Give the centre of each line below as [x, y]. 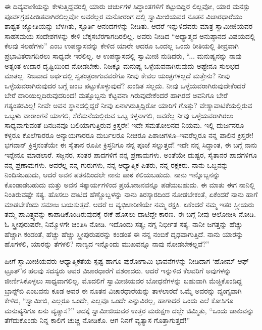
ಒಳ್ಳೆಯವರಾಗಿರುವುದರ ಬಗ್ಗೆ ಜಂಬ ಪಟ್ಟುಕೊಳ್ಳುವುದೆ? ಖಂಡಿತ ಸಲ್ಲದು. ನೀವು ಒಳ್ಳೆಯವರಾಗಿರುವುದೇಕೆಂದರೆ [125, 85]
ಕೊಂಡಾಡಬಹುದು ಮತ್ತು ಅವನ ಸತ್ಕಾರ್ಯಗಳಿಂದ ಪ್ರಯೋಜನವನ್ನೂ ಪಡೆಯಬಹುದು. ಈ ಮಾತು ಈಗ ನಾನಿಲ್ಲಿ [130, 184]
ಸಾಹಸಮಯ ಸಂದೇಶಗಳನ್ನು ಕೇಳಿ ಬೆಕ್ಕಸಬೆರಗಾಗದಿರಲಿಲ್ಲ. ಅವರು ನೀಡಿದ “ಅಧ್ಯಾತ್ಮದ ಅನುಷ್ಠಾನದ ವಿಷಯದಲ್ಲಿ [130, 36]
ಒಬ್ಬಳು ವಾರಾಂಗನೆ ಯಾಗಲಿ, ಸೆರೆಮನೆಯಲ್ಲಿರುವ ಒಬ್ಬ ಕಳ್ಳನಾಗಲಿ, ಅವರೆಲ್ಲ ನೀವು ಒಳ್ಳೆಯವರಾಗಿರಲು [119, 115]
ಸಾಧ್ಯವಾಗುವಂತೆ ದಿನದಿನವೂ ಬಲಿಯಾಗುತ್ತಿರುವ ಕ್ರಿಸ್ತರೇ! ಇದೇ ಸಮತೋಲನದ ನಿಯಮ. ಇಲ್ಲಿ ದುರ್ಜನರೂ [124, 125]
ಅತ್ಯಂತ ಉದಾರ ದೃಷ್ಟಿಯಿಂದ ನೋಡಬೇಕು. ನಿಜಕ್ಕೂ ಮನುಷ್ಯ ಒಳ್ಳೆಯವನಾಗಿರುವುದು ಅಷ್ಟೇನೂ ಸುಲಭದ [122, 65]
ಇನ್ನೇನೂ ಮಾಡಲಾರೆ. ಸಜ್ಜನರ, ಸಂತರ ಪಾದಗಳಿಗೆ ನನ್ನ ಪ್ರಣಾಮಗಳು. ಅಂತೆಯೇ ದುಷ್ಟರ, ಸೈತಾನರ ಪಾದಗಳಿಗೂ [131, 154]
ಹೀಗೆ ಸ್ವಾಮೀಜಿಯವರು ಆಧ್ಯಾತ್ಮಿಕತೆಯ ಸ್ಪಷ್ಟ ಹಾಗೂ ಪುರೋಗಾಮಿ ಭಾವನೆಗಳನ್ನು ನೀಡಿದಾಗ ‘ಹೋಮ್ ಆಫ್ [127, 261]
